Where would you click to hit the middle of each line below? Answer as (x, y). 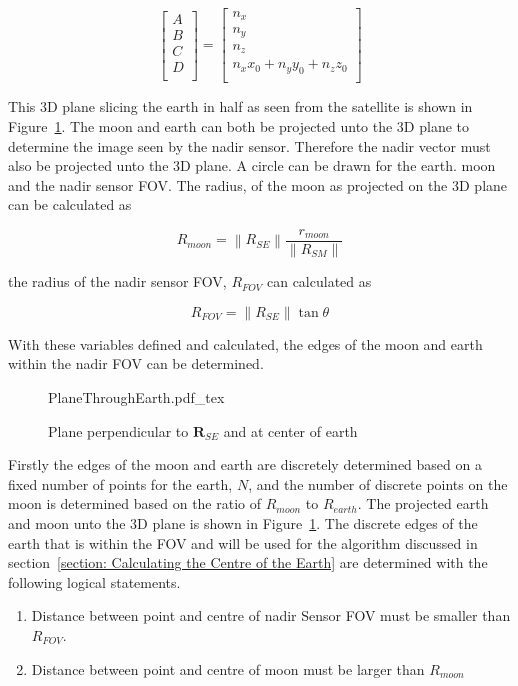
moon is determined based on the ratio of (135, 503)
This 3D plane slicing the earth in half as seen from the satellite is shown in (240, 106)
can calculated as (319, 281)
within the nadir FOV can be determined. (136, 363)
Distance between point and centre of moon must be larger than (228, 668)
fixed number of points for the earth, (120, 483)
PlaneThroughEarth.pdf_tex (136, 396)
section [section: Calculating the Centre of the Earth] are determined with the (248, 562)
